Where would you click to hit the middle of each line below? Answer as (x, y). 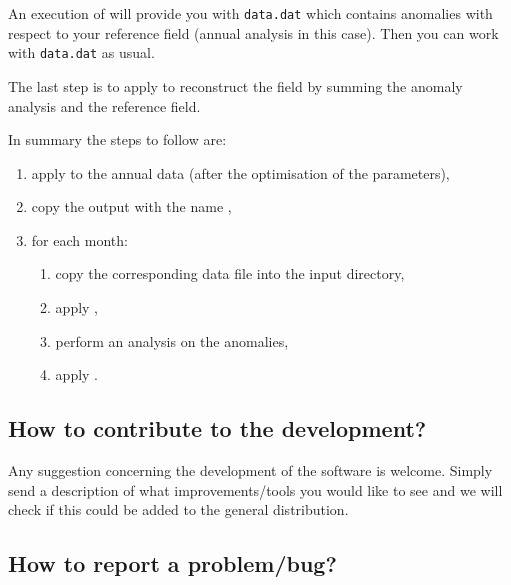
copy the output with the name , (131, 206)
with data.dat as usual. (81, 52)
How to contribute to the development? (217, 428)
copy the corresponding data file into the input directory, (230, 273)
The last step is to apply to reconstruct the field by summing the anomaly (235, 85)
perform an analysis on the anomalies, (172, 340)
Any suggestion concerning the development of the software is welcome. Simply (250, 470)
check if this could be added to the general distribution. (178, 509)
